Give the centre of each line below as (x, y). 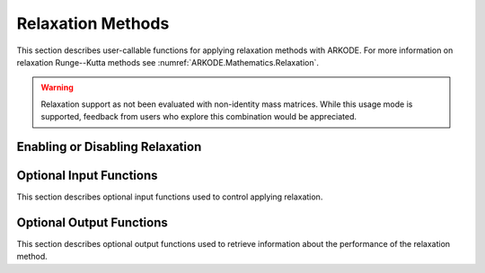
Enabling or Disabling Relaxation (109, 147)
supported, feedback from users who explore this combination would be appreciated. (199, 117)
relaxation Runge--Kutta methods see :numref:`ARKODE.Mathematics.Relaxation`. (168, 62)
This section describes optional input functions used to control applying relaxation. (170, 197)
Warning (57, 88)
